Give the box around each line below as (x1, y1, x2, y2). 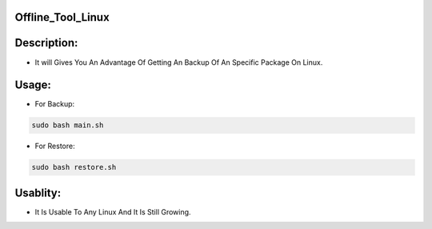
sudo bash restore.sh (31, 163, 117, 172)
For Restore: (34, 141, 75, 151)
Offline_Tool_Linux (14, 10, 110, 24)
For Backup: (34, 99, 75, 109)
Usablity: (14, 186, 62, 199)
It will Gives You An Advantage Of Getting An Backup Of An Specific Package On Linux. (34, 57, 323, 67)
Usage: (14, 78, 52, 92)
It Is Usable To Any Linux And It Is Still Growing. (34, 207, 191, 216)
